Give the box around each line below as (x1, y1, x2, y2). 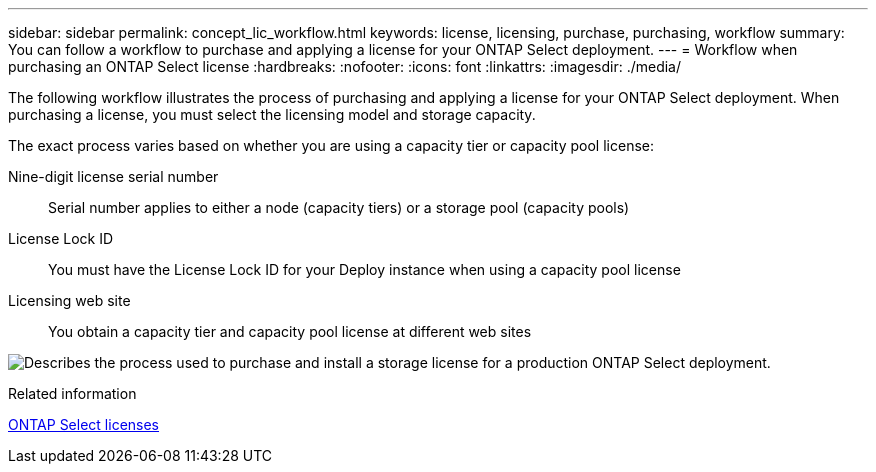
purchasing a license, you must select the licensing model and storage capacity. (8, 106, 536, 123)
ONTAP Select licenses (8, 416, 160, 433)
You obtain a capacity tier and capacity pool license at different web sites (48, 323, 532, 340)
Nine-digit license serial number (8, 168, 219, 185)
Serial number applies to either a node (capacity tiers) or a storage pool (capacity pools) (48, 199, 630, 216)
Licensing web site (8, 292, 131, 309)
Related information (8, 385, 137, 402)
